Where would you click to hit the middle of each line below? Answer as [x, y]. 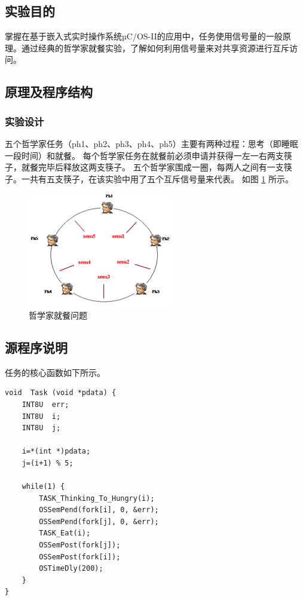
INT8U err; [45, 404]
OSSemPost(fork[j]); [80, 545]
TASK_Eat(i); [65, 533]
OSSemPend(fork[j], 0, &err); [99, 521]
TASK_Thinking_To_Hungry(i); [97, 498]
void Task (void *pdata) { [61, 393]
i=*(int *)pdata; [56, 451]
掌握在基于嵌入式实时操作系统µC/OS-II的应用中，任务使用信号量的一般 [144, 36]
